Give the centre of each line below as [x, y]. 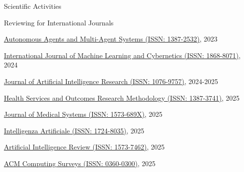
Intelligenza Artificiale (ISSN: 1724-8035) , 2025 [74, 130]
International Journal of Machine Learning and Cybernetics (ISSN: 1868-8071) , [122, 55]
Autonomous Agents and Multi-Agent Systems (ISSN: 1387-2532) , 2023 [111, 39]
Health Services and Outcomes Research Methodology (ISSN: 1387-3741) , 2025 [122, 97]
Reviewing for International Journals [59, 22]
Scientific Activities [33, 6]
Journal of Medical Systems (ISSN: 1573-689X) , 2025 [83, 114]
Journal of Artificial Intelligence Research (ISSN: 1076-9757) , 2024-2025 [111, 81]
